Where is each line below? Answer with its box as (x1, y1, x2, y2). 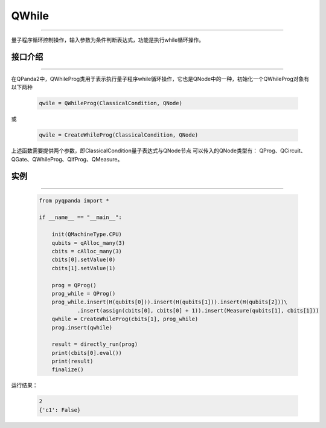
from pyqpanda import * (39, 197, 110, 204)
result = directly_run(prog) (51, 341, 138, 348)
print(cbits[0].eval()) (51, 349, 122, 356)
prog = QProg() (51, 282, 97, 288)
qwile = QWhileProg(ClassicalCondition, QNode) (39, 100, 182, 107)
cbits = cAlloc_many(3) (51, 248, 122, 255)
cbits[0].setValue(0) (51, 256, 116, 263)
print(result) (51, 358, 94, 365)
